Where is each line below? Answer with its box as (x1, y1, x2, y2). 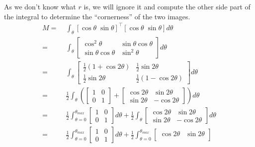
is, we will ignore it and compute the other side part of (84, 1, 251, 11)
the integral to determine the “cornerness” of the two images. (4, 11, 190, 21)
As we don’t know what (4, 1, 76, 11)
